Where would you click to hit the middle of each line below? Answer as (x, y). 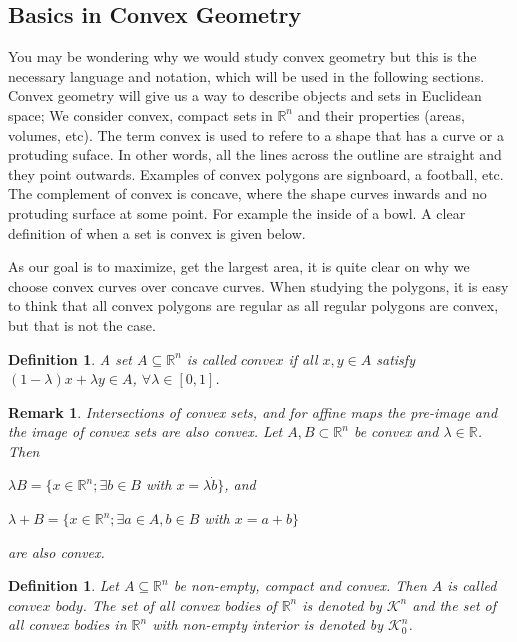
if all (303, 358)
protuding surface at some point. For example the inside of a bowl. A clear (237, 212)
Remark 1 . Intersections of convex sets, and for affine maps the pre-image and (253, 411)
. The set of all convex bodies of (179, 604)
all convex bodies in (67, 624)
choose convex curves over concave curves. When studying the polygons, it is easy (258, 285)
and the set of (454, 604)
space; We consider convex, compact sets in (140, 114)
